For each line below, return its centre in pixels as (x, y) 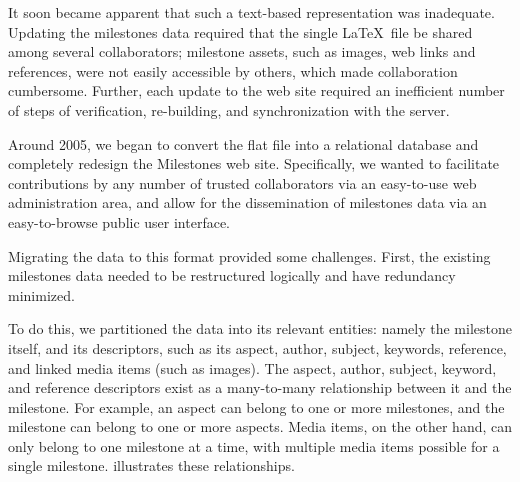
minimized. (41, 294)
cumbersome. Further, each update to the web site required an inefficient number (256, 90)
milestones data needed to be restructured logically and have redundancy (232, 275)
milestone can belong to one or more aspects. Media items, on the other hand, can (260, 426)
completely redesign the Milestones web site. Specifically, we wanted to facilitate (254, 163)
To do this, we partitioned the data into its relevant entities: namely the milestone (260, 328)
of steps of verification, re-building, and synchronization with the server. (229, 109)
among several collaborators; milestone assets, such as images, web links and (242, 51)
